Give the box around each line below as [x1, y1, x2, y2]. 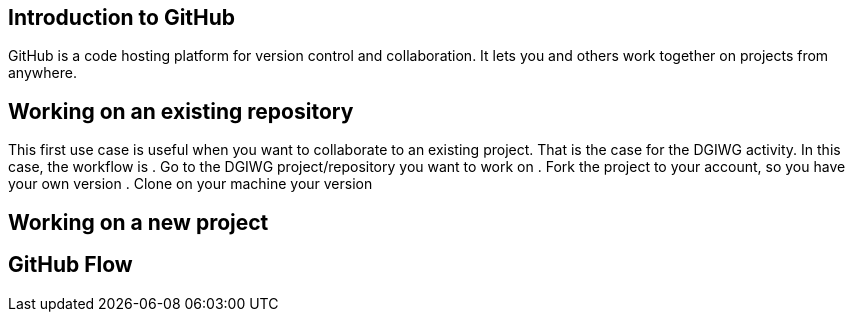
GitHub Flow [8, 252, 133, 278]
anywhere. [8, 64, 77, 82]
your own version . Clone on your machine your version [8, 175, 373, 193]
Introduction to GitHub [8, 5, 236, 30]
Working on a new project [8, 209, 269, 235]
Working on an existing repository [8, 98, 354, 124]
